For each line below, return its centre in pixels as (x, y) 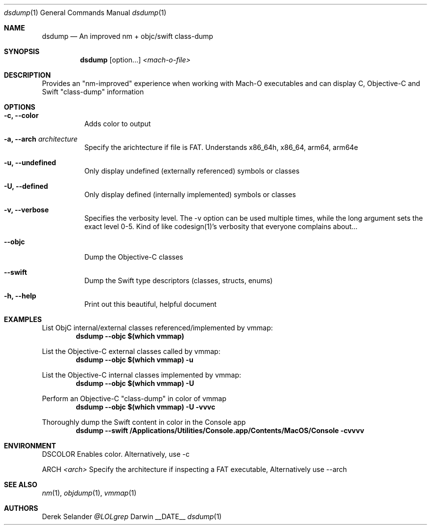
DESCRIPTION (28, 75)
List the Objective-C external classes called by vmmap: (131, 351)
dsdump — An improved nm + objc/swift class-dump (128, 36)
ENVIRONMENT (30, 446)
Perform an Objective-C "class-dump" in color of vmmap (134, 398)
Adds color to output (118, 124)
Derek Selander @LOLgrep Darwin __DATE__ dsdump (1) (132, 516)
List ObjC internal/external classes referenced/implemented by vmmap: (157, 328)
